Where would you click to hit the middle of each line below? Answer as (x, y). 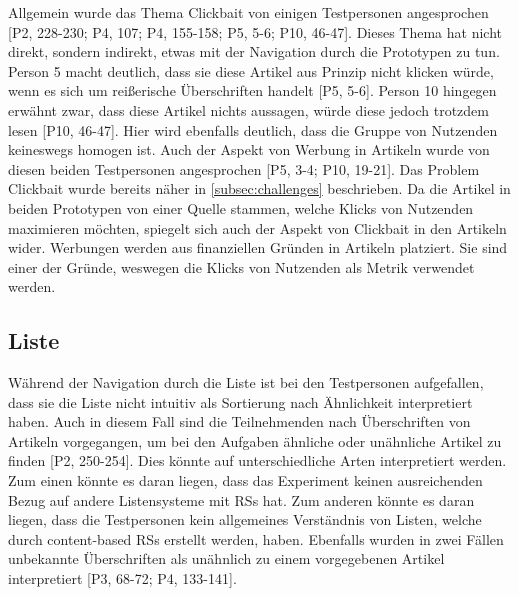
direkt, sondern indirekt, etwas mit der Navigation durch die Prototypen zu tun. (254, 51)
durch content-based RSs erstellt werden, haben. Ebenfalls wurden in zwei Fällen (256, 538)
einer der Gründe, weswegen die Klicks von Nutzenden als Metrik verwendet (241, 266)
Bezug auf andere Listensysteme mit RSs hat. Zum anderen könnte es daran (241, 499)
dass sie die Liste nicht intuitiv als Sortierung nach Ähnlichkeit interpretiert (240, 401)
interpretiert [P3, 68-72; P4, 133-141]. (122, 578)
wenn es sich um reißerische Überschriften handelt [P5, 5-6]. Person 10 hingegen (252, 90)
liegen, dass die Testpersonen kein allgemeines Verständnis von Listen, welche (245, 519)
